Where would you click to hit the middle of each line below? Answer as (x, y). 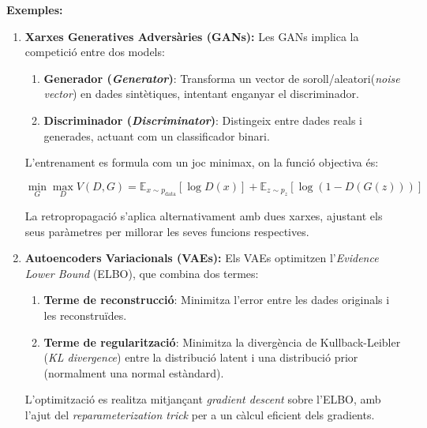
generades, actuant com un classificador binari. (157, 135)
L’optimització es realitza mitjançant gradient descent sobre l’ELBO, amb (203, 399)
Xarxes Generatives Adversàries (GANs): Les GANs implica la (192, 36)
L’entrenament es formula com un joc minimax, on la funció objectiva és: (202, 162)
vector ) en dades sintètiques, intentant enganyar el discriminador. (201, 94)
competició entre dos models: (95, 52)
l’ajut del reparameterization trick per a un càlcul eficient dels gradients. (200, 414)
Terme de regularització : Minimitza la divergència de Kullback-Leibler (222, 342)
